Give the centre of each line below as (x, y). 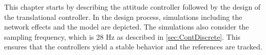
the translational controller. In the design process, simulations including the (123, 17)
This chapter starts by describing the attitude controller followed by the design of (132, 7)
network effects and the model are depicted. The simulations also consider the (127, 27)
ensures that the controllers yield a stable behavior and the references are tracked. (133, 47)
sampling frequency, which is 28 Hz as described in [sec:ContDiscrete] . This (122, 36)
